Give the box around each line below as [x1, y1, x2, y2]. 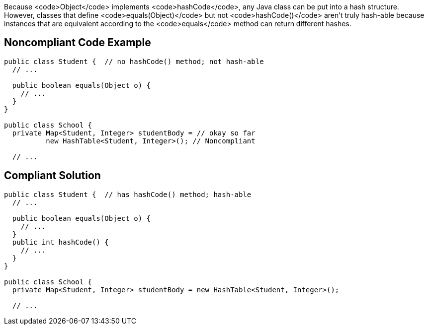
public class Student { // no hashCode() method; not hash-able [4, 57, 264, 66]
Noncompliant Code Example [4, 36, 151, 49]
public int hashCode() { [12, 238, 109, 246]
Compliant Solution [4, 169, 101, 182]
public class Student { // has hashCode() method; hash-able [4, 190, 252, 198]
